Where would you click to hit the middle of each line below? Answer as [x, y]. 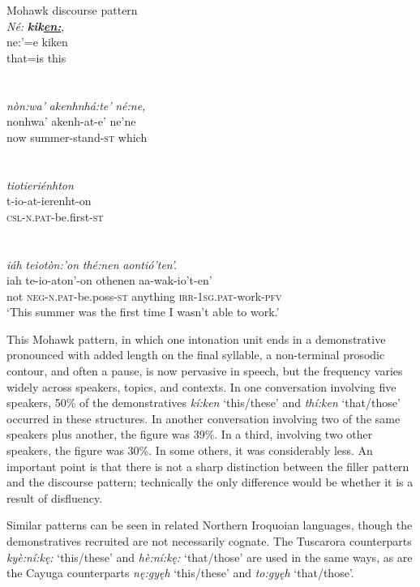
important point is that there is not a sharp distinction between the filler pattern [208, 466]
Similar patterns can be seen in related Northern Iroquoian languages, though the [210, 525]
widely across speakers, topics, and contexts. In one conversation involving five [201, 386]
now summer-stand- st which [77, 137]
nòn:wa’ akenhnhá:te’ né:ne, [76, 105]
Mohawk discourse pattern [72, 10]
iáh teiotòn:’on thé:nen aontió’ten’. [92, 264]
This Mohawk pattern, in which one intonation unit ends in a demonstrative [196, 338]
